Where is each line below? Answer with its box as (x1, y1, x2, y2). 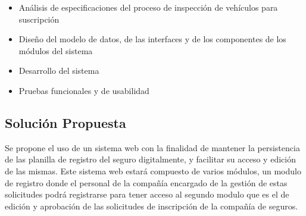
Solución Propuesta (5, 113, 126, 132)
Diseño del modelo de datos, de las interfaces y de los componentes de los (18, 33, 286, 45)
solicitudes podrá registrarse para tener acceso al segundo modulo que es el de (5, 188, 289, 201)
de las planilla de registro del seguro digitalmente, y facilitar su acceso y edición (5, 153, 296, 165)
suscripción (18, 12, 60, 25)
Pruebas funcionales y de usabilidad (18, 84, 149, 96)
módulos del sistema (18, 44, 93, 57)
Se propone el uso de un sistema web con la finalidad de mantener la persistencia (5, 141, 300, 154)
